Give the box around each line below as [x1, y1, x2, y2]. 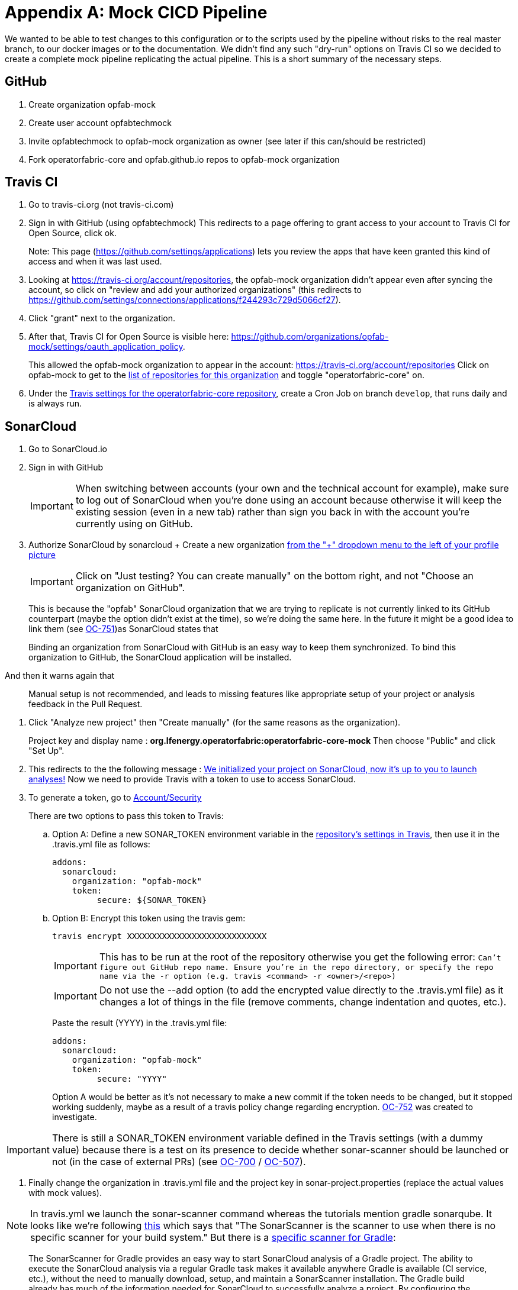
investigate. [52, 1112, 97, 1123]
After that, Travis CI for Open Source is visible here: [28, 331, 229, 342]
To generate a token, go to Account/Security [28, 792, 202, 803]
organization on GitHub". [75, 582, 185, 594]
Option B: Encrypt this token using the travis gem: [52, 913, 246, 924]
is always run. [28, 398, 82, 409]
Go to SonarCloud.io [28, 444, 108, 454]
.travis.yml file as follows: [52, 839, 150, 850]
